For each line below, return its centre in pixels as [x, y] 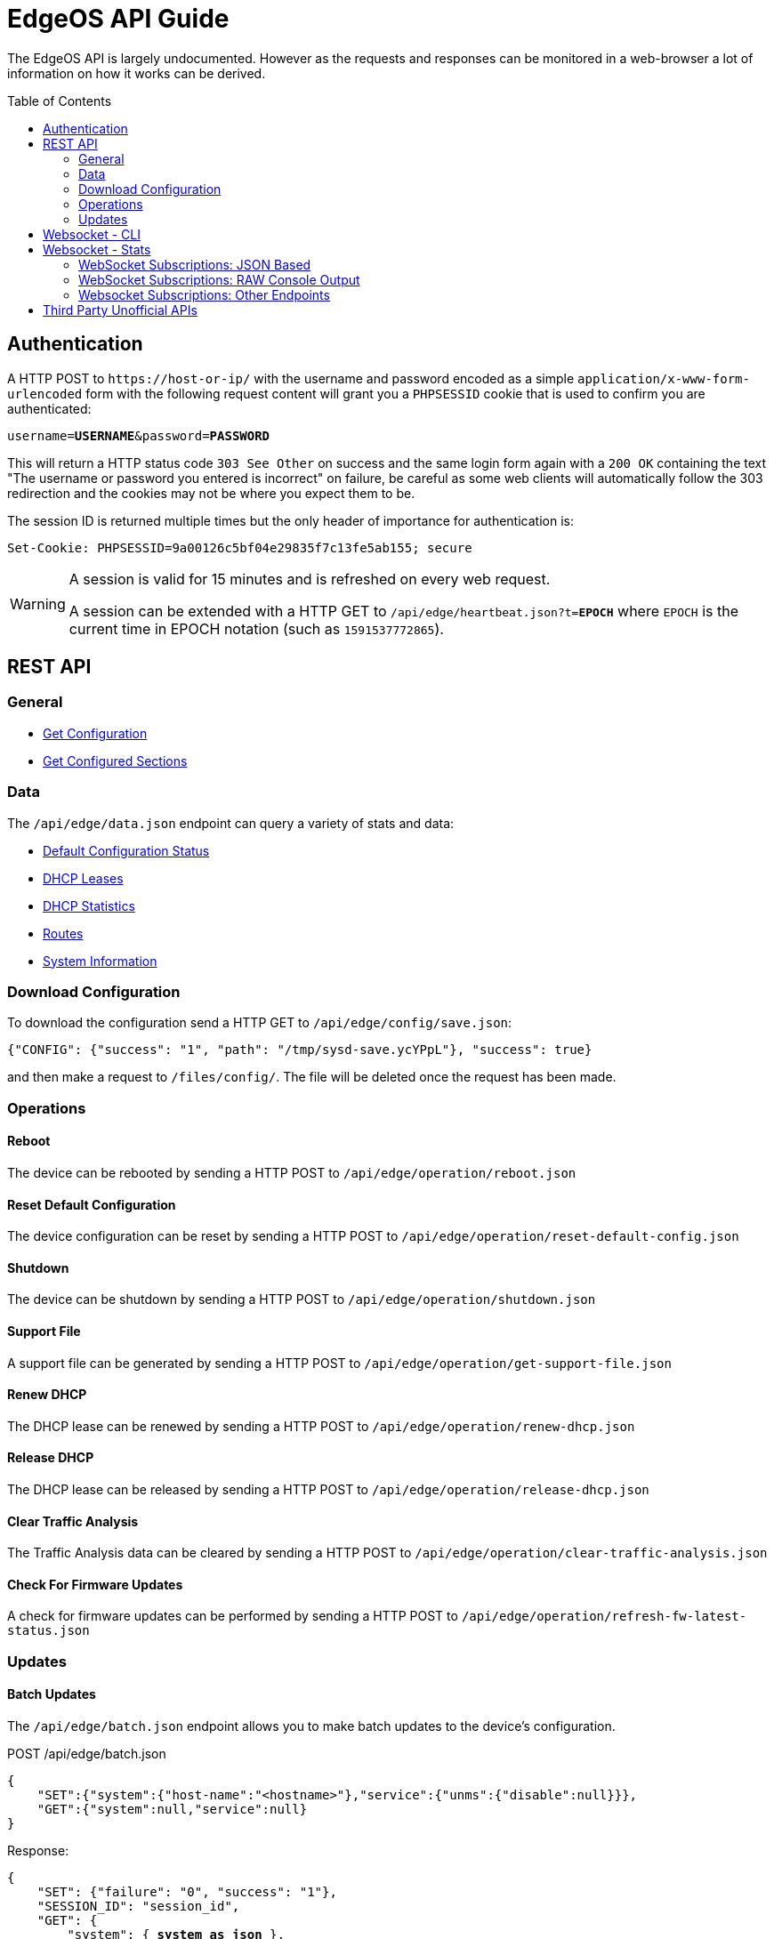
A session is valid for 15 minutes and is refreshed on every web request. [310, 579]
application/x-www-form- [664, 378]
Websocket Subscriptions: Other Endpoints [204, 294]
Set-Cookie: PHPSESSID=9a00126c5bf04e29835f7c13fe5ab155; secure [240, 547]
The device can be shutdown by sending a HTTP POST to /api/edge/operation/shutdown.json [302, 1299]
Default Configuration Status [126, 850]
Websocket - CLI [92, 234]
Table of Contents [60, 101]
